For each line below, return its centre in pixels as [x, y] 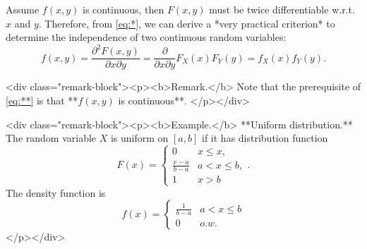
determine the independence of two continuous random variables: [146, 37]
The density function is [56, 192]
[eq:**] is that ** [42, 100]
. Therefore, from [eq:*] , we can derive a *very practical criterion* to [187, 23]
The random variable [51, 138]
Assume [23, 9]
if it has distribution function [265, 138]
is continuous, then [123, 9]
